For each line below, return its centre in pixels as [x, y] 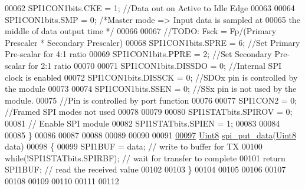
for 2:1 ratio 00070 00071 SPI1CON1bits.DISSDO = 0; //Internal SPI [155, 65]
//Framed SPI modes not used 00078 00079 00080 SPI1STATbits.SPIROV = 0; [149, 112]
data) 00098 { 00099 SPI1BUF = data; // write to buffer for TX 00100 [134, 146]
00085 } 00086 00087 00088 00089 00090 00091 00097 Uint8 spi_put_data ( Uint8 [150, 135]
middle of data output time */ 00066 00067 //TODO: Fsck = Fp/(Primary [141, 31]
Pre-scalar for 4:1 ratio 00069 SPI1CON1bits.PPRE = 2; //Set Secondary [138, 54]
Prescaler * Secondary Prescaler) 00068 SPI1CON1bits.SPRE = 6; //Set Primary [152, 42]
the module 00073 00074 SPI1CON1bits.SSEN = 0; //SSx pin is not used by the [151, 89]
